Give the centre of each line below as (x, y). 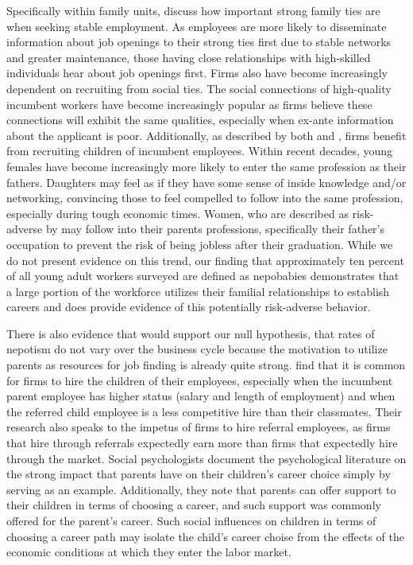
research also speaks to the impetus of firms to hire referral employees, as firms (199, 427)
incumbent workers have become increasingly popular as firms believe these (189, 104)
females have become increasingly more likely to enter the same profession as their (206, 166)
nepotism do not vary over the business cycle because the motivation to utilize (197, 349)
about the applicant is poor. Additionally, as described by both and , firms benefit (206, 135)
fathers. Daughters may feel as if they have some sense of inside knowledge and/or (206, 182)
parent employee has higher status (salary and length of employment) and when (201, 396)
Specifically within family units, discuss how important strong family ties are (193, 10)
